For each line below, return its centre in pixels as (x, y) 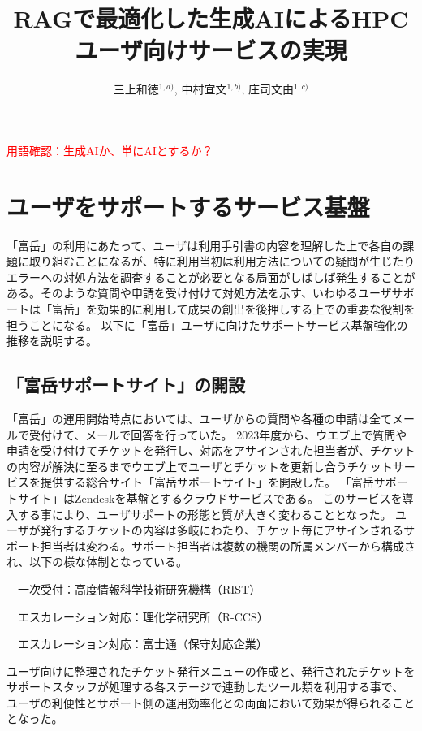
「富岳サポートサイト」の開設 (126, 385)
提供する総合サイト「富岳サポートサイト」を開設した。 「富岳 (207, 482)
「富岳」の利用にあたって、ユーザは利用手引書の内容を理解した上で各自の (205, 245)
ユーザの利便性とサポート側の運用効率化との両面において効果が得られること (211, 702)
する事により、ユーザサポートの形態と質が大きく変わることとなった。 (205, 514)
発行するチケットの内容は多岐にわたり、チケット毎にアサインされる (222, 530)
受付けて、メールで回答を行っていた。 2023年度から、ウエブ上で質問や (218, 434)
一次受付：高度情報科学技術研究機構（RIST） (139, 588)
